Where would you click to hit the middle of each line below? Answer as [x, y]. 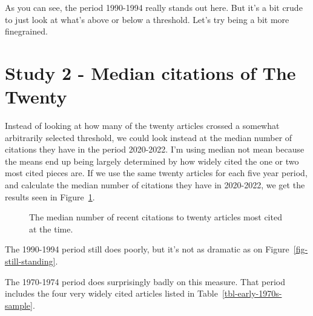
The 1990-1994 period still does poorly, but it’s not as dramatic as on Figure [147, 249]
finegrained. [26, 31]
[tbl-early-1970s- [252, 293]
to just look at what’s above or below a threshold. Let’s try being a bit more [147, 19]
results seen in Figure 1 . [50, 196]
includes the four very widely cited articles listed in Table [111, 293]
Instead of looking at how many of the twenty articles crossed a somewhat [142, 126]
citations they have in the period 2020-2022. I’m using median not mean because [155, 149]
